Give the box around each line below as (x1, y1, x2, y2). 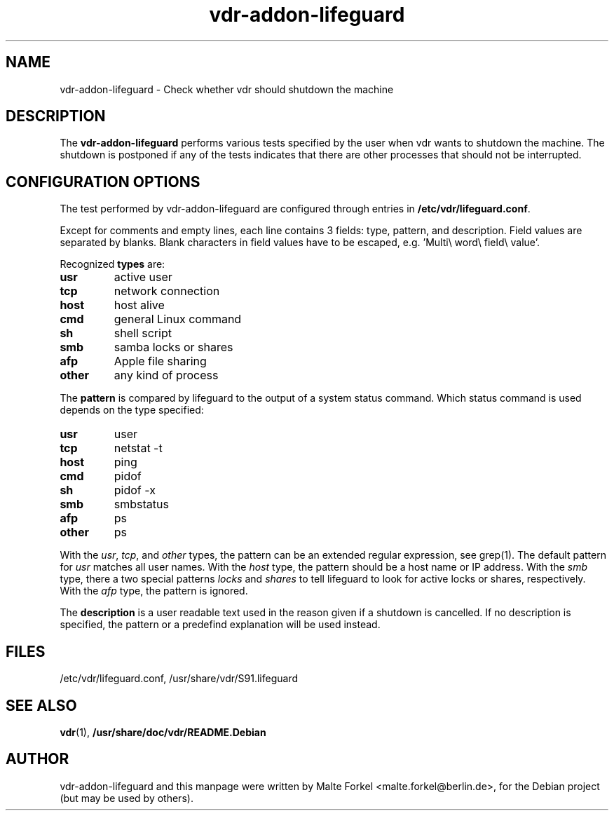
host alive (114, 298, 165, 313)
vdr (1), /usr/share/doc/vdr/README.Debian (60, 726, 266, 738)
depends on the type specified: (60, 404, 204, 416)
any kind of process (114, 368, 219, 383)
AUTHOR (6, 750, 69, 768)
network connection (114, 284, 220, 299)
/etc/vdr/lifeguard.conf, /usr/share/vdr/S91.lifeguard (60, 672, 298, 685)
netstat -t (114, 441, 163, 456)
